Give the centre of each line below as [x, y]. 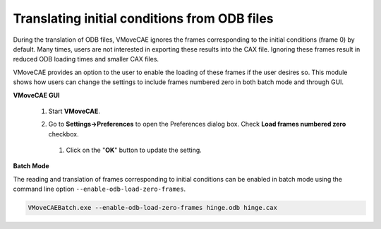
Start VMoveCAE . [74, 111]
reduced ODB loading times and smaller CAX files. [86, 59]
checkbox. [64, 134]
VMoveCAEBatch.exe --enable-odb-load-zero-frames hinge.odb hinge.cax [153, 208]
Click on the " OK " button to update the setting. [134, 150]
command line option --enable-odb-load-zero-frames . [99, 189]
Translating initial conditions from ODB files [144, 18]
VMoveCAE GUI [36, 95]
